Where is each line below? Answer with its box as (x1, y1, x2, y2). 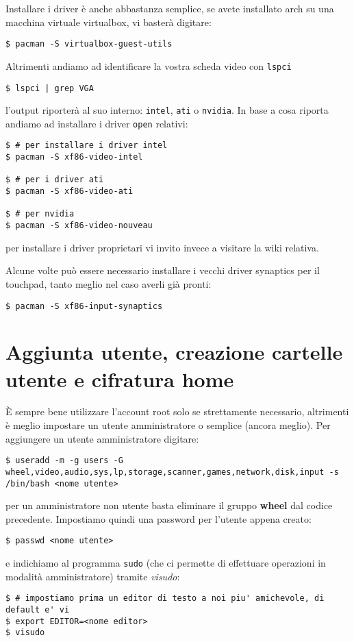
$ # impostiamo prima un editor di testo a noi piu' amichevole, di (5, 593, 325, 604)
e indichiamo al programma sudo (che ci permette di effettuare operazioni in (5, 556, 326, 570)
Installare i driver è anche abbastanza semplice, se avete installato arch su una (5, 1, 334, 15)
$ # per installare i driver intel (5, 140, 168, 151)
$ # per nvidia (5, 209, 75, 219)
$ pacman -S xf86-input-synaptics (5, 301, 163, 311)
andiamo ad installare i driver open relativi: (5, 116, 188, 130)
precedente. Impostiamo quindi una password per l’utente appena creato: (5, 511, 312, 526)
